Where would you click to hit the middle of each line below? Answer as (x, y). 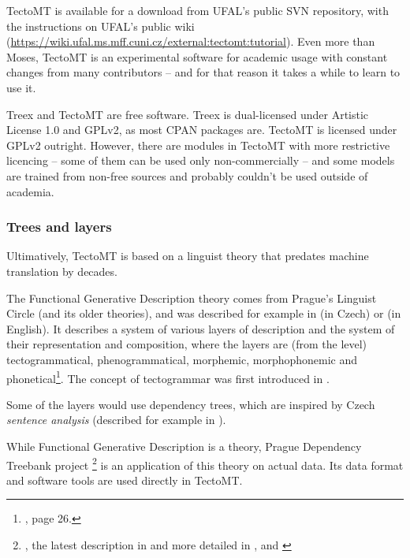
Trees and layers (59, 227)
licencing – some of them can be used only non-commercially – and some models (201, 160)
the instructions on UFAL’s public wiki (101, 26)
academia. (30, 191)
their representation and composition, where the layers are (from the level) (187, 344)
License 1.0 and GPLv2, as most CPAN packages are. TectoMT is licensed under (202, 130)
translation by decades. (62, 271)
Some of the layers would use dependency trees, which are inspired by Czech (191, 404)
